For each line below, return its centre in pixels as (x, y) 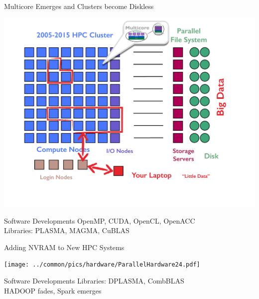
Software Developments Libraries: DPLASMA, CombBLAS (94, 281)
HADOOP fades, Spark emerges (53, 290)
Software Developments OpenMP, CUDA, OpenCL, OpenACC (100, 220)
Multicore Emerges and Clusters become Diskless (79, 6)
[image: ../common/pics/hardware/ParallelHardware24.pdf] (102, 265)
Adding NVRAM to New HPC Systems (64, 247)
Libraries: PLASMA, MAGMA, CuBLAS (67, 230)
